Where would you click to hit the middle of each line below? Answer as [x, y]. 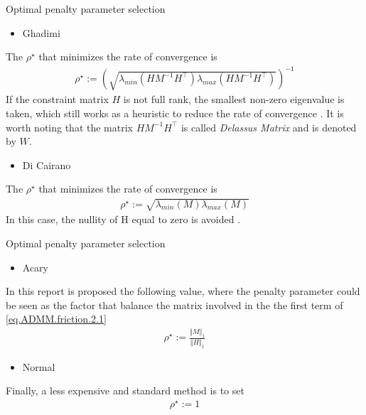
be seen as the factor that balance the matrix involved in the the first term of [174, 304]
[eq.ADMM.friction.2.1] [56, 319]
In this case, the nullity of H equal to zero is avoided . [123, 219]
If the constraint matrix [57, 99]
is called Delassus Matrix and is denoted [269, 127]
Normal [39, 366]
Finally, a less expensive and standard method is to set [125, 390]
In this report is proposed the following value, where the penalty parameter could [183, 291]
